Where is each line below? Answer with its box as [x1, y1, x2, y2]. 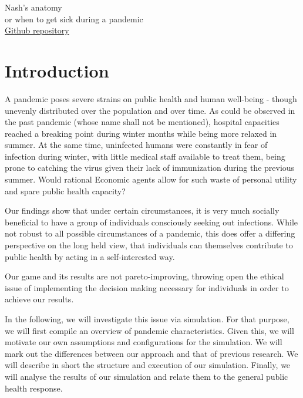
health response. [5, 382, 63, 394]
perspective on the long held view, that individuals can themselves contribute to [5, 239, 293, 251]
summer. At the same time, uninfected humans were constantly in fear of [5, 139, 268, 151]
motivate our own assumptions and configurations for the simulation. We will [5, 336, 282, 348]
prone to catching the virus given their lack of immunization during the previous [5, 161, 295, 174]
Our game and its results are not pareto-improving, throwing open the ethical [5, 270, 284, 282]
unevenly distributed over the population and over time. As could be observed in [5, 104, 295, 116]
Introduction [5, 58, 109, 82]
